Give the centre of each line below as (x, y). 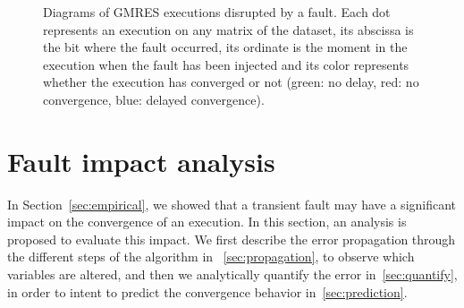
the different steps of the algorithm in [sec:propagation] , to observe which (211, 257)
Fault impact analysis (141, 161)
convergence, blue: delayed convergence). (154, 99)
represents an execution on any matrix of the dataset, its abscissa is (228, 29)
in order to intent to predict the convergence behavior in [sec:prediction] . (207, 291)
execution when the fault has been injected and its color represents (226, 64)
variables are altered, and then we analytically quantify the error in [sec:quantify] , (232, 274)
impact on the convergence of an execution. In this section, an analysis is (207, 222)
